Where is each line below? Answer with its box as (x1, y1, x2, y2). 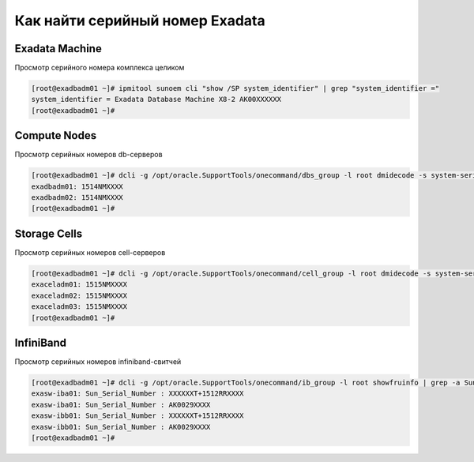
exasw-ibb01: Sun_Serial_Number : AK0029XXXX (31, 423, 211, 431)
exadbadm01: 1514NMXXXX (31, 182, 124, 191)
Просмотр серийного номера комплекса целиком (14, 63, 185, 73)
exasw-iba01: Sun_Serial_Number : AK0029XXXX (31, 400, 211, 409)
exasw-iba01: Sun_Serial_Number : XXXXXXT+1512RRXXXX (31, 389, 244, 398)
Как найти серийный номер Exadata (14, 12, 265, 29)
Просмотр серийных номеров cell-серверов (14, 247, 166, 257)
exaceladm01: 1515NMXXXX (31, 280, 128, 289)
